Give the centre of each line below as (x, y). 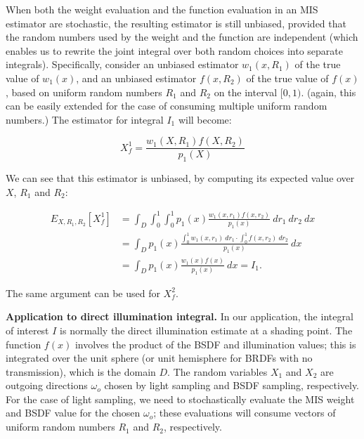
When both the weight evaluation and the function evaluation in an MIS (162, 9)
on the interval (246, 92)
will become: (205, 119)
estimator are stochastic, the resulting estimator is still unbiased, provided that (176, 23)
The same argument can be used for (83, 293)
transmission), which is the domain (81, 371)
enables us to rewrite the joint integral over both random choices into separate (175, 50)
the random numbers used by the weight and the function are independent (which (182, 37)
